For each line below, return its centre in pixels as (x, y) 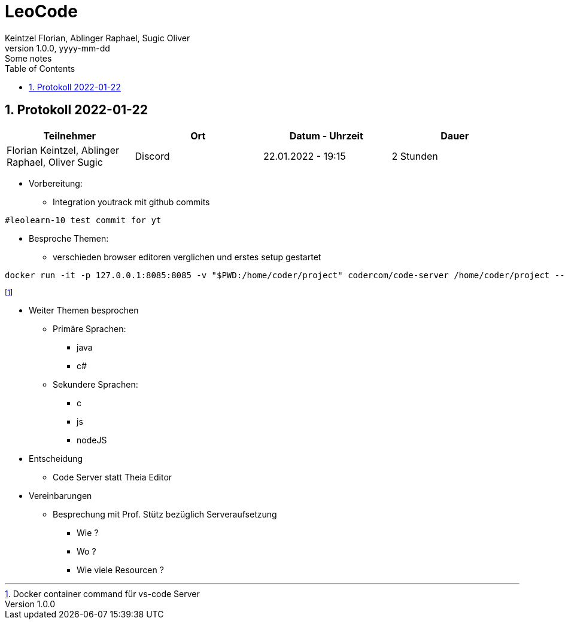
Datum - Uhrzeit (326, 136)
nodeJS (92, 440)
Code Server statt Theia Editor (113, 477)
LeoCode (41, 11)
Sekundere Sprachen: (95, 384)
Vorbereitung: (56, 183)
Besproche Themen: (69, 238)
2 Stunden (415, 156)
